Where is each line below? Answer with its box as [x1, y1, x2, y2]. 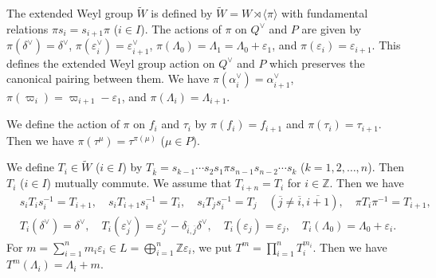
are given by [301, 20, 362, 37]
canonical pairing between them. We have [6, 70, 210, 87]
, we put [191, 238, 232, 255]
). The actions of [140, 20, 222, 37]
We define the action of [6, 116, 120, 132]
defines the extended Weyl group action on [6, 54, 215, 71]
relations [6, 20, 49, 37]
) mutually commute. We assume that [46, 174, 232, 191]
